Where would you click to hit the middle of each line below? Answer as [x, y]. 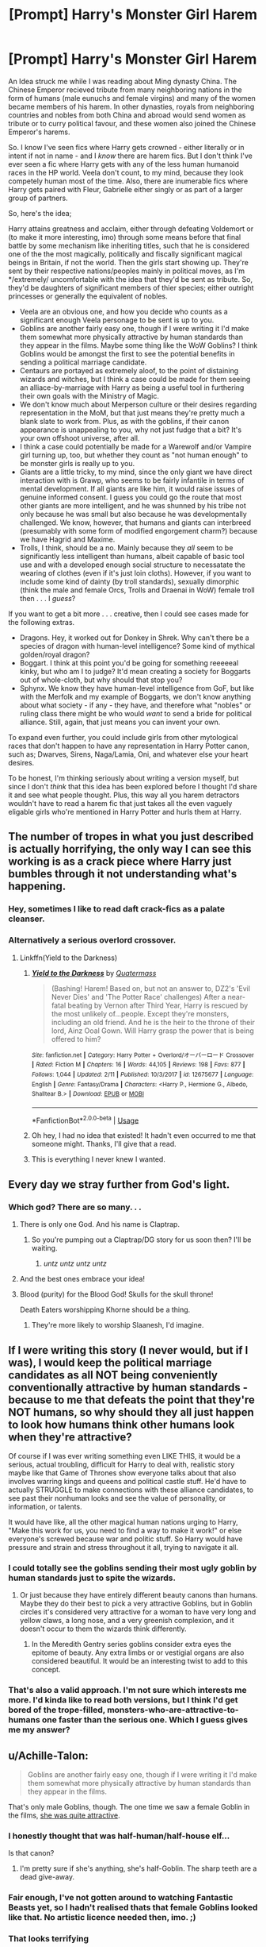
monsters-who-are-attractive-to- [173, 1710]
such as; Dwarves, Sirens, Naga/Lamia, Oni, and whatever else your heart [128, 754]
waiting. [44, 1248]
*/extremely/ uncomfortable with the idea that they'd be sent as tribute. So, [131, 279]
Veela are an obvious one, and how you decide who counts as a [123, 311]
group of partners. [38, 198]
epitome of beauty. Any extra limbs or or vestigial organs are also [138, 1652]
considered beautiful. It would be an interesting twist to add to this [139, 1661]
